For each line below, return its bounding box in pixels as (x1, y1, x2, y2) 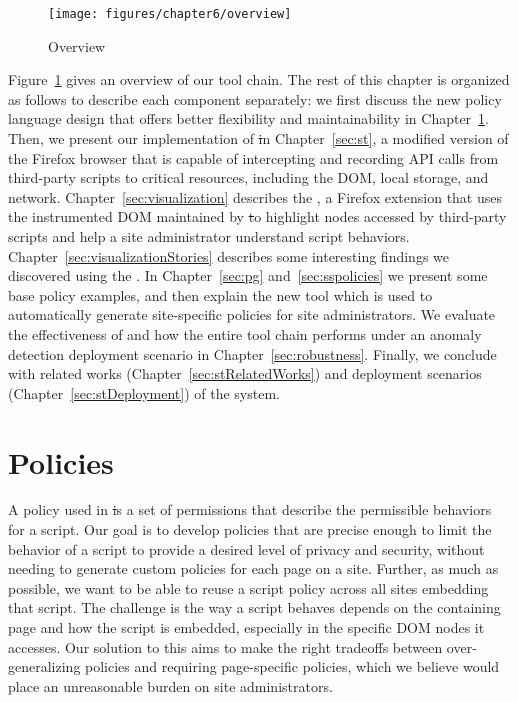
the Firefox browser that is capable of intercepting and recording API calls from (8, 147, 499, 168)
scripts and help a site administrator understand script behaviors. (8, 226, 410, 246)
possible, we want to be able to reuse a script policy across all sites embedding (8, 577, 489, 598)
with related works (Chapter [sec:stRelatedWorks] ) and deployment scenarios (8, 363, 482, 384)
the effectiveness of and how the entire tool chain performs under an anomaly (8, 323, 482, 344)
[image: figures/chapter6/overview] (48, 7, 292, 21)
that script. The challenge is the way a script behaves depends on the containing (8, 597, 501, 618)
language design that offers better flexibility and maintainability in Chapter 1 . (8, 108, 490, 129)
